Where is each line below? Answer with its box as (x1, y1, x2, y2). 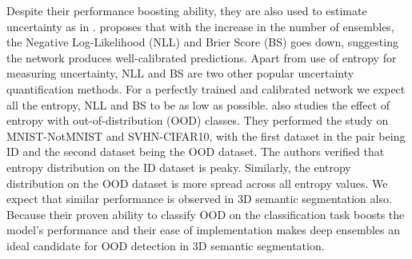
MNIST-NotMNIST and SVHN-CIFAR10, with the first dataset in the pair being (6, 127, 406, 144)
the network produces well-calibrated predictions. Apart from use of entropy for (6, 49, 397, 66)
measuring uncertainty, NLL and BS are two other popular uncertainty (6, 65, 354, 82)
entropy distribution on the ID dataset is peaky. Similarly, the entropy (6, 158, 351, 175)
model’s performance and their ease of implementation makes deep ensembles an (6, 221, 400, 238)
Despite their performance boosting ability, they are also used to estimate (6, 2, 367, 18)
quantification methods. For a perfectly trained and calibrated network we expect (6, 80, 406, 97)
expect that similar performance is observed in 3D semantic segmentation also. (6, 190, 392, 207)
